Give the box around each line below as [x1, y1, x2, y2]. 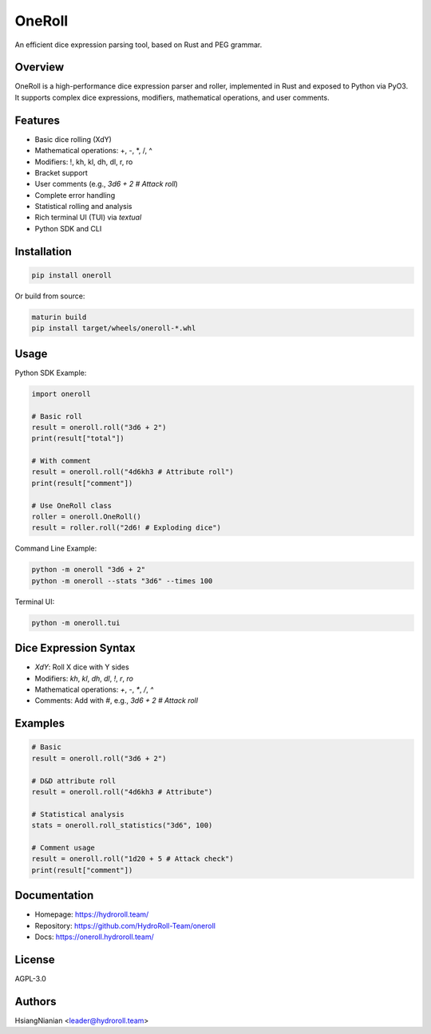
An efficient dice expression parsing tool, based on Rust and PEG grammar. [14, 40, 263, 49]
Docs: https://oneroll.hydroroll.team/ [34, 932, 155, 941]
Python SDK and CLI [34, 223, 102, 233]
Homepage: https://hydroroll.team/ [34, 910, 149, 919]
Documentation [14, 889, 94, 902]
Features [14, 113, 60, 127]
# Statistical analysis [31, 810, 125, 819]
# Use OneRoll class [31, 501, 112, 510]
